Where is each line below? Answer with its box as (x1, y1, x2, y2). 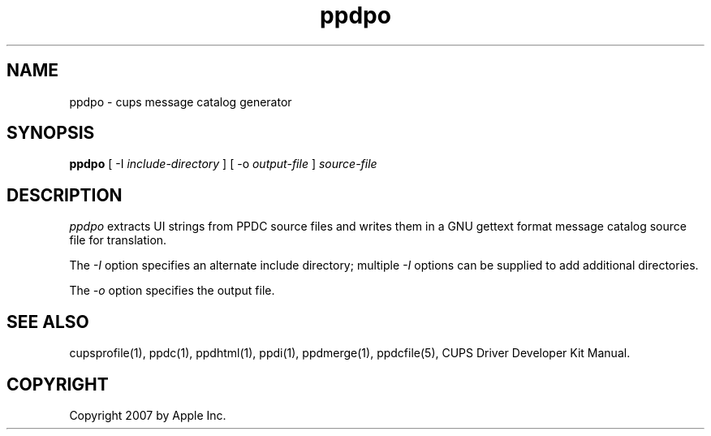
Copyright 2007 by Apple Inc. (69, 408, 226, 422)
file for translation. (69, 233, 167, 248)
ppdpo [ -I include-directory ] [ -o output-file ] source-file (69, 157, 377, 171)
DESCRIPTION (6, 184, 123, 205)
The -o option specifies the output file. (69, 283, 275, 298)
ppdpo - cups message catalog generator (69, 94, 292, 109)
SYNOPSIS (6, 123, 95, 144)
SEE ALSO (6, 311, 89, 332)
